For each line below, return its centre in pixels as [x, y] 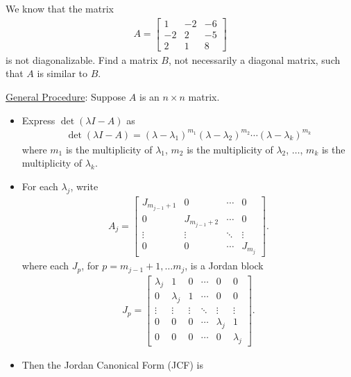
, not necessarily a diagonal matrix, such [254, 59]
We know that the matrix [60, 8]
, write [84, 186]
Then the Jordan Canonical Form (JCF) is [112, 364]
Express [38, 120]
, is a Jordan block [224, 266]
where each [45, 266]
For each [40, 186]
